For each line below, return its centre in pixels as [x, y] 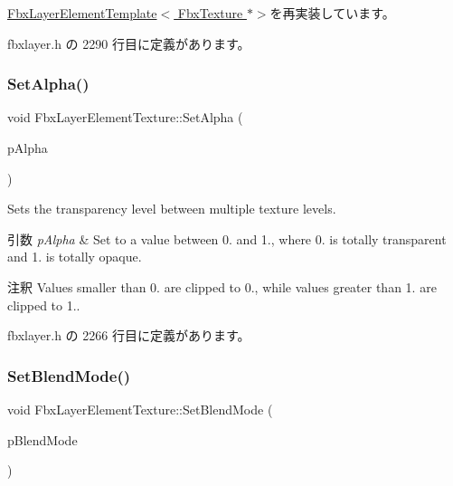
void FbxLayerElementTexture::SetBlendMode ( [140, 409]
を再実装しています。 [332, 13]
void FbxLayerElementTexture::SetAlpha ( [125, 117]
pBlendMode [42, 439]
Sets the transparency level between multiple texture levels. [172, 209]
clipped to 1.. [44, 305]
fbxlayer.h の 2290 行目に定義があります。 [129, 43]
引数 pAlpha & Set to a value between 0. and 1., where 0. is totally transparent [227, 238]
